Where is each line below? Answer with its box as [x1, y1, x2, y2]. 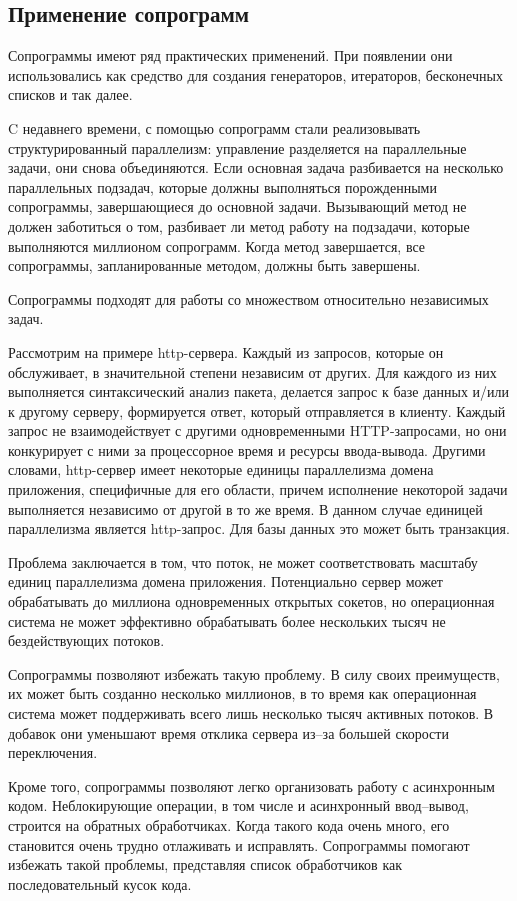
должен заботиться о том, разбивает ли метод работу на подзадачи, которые [8, 215, 470, 236]
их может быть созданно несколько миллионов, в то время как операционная [8, 683, 477, 704]
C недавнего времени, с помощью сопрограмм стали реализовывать [8, 117, 421, 138]
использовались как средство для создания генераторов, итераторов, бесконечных [8, 64, 503, 85]
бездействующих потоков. [8, 630, 165, 651]
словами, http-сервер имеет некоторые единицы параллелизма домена [8, 459, 434, 480]
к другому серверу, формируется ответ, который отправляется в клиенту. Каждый [8, 400, 506, 421]
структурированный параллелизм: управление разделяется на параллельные [8, 137, 467, 158]
